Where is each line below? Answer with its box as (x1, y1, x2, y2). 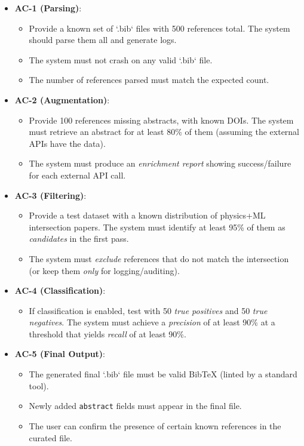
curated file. (29, 431, 72, 444)
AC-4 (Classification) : (14, 284, 106, 297)
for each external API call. (29, 168, 126, 181)
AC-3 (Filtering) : (14, 189, 87, 201)
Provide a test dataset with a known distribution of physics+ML (29, 209, 266, 222)
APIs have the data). (29, 137, 106, 149)
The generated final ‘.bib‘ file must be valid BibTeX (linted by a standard (29, 368, 297, 380)
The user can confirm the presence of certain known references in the (29, 419, 281, 432)
